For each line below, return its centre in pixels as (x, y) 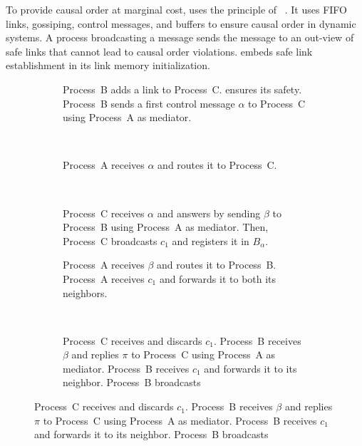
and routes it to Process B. (217, 265)
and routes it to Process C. (217, 165)
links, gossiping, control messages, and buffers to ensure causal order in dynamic (181, 23)
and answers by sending (209, 213)
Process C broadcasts (110, 240)
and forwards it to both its (218, 278)
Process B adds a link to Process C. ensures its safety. (182, 89)
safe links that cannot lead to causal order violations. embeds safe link (159, 51)
